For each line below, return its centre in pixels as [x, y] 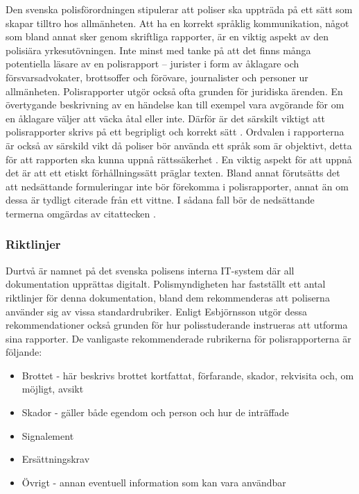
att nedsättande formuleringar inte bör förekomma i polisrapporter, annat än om [177, 186]
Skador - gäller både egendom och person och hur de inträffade [155, 412]
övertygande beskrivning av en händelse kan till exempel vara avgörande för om [175, 105]
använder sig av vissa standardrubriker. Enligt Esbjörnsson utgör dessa [157, 311]
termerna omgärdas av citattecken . [81, 213]
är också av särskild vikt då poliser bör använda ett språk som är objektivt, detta [179, 145]
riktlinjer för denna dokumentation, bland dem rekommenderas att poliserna [168, 297]
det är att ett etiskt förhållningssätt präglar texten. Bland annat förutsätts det [173, 173]
